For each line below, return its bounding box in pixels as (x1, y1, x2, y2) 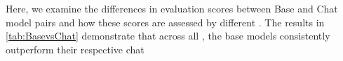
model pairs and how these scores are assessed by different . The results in (6, 15, 325, 29)
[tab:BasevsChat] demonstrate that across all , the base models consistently (6, 28, 330, 43)
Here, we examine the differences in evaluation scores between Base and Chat (6, 1, 338, 15)
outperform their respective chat (6, 42, 144, 56)
